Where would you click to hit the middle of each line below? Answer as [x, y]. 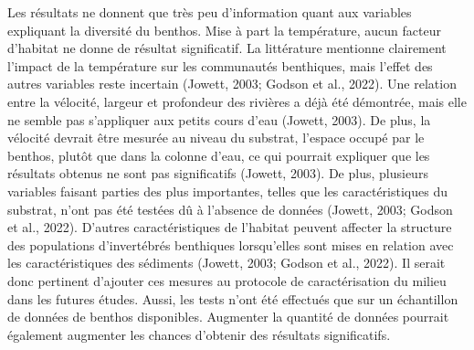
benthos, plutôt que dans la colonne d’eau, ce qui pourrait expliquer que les [219, 155]
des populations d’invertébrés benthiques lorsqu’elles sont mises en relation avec [231, 244]
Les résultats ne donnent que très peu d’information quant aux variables [210, 12]
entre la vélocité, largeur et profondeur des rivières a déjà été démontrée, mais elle [237, 101]
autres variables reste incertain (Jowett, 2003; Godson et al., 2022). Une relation [232, 84]
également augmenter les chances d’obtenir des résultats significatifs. [199, 334]
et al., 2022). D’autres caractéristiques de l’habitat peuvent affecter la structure [230, 227]
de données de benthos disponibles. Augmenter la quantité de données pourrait [228, 317]
